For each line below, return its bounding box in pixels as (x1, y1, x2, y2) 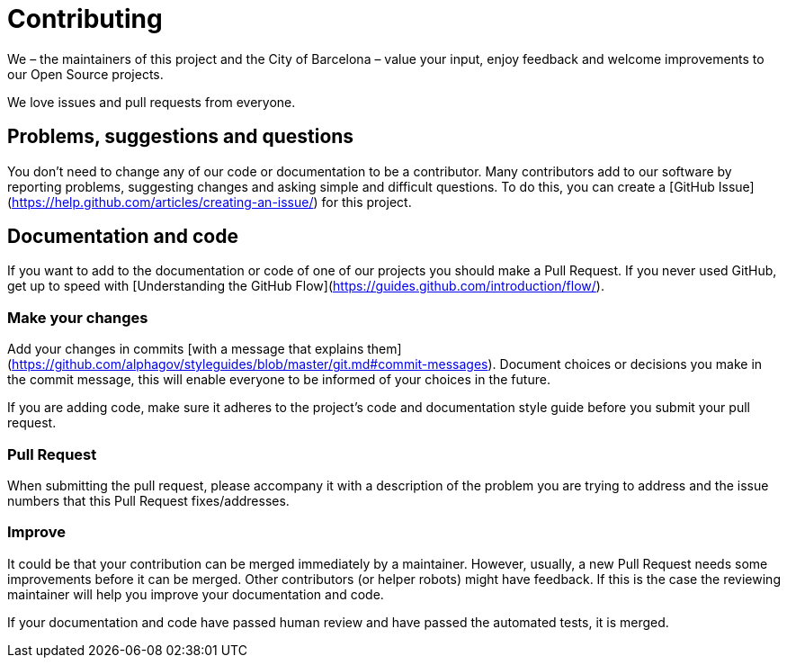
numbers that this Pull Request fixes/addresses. (7, 492, 290, 508)
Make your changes (7, 308, 148, 327)
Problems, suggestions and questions (7, 125, 354, 148)
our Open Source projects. (7, 66, 164, 82)
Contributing (7, 4, 163, 34)
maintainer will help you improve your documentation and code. (7, 586, 384, 602)
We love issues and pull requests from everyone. (7, 94, 296, 110)
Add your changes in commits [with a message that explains (7, 341, 364, 357)
